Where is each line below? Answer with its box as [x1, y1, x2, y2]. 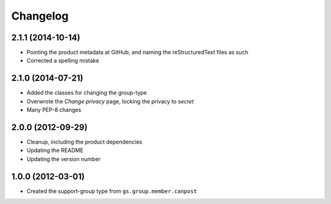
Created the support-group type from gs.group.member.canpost [26, 187, 197, 195]
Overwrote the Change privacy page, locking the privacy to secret [26, 98, 194, 105]
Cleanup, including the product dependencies [26, 138, 142, 146]
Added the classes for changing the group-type [26, 89, 147, 97]
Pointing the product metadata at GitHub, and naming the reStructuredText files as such [26, 49, 248, 56]
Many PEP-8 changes [26, 106, 82, 114]
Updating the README [26, 147, 84, 154]
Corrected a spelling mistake [26, 57, 99, 64]
